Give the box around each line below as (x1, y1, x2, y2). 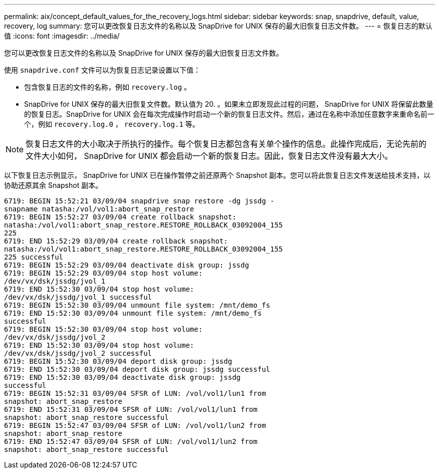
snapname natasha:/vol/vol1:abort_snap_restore (4, 205, 194, 213)
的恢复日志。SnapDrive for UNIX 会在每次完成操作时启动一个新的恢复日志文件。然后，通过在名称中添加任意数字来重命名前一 (24, 110, 434, 118)
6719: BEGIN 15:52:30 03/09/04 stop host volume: (4, 325, 203, 333)
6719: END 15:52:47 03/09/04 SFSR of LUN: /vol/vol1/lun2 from (4, 437, 258, 445)
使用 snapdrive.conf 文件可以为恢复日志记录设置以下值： (4, 66, 200, 74)
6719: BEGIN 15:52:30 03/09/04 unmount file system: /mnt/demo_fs (4, 301, 271, 309)
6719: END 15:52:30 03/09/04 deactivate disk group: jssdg (4, 373, 241, 381)
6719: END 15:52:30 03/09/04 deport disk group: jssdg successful (4, 365, 271, 373)
